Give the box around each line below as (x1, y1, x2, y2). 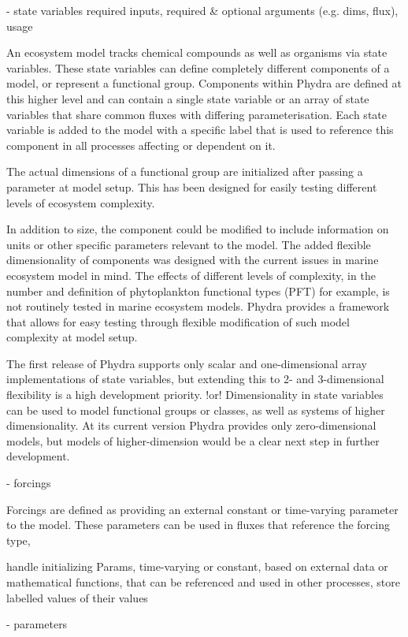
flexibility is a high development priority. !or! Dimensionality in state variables (6, 386, 384, 403)
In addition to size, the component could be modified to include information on (6, 221, 389, 237)
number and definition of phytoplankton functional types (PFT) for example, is (6, 282, 390, 299)
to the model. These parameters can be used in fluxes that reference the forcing (6, 516, 390, 533)
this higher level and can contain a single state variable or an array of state (6, 90, 369, 106)
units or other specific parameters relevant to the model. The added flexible (6, 236, 371, 252)
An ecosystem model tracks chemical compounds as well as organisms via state (6, 44, 388, 61)
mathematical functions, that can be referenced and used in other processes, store (6, 574, 400, 590)
